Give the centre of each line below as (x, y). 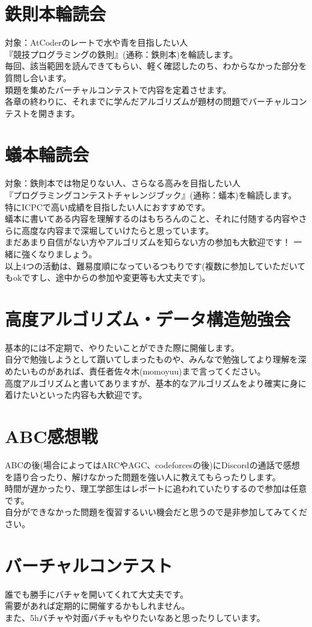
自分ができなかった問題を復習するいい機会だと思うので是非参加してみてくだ (156, 512)
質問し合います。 (38, 77)
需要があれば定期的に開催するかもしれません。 (97, 606)
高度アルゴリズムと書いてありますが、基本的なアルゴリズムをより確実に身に (156, 383)
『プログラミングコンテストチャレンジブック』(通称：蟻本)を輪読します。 (151, 195)
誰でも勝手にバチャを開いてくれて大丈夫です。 (97, 594)
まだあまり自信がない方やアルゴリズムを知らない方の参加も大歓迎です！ (148, 242)
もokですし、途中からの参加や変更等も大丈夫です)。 (108, 277)
